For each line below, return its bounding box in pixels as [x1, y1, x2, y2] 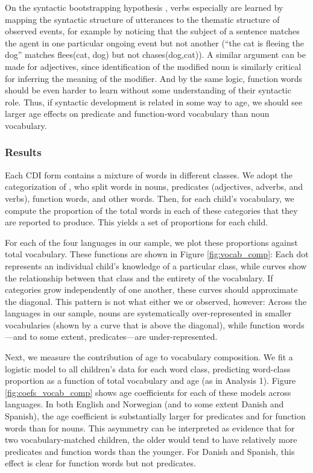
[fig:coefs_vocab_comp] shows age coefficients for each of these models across [5, 386, 291, 398]
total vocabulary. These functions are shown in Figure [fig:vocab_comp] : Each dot [5, 248, 309, 260]
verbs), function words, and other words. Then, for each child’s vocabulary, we [5, 192, 294, 204]
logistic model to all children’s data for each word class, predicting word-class [5, 362, 291, 375]
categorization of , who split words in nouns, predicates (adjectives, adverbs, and [5, 180, 303, 193]
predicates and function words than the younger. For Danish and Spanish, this [5, 445, 295, 457]
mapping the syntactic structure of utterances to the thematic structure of [5, 13, 280, 25]
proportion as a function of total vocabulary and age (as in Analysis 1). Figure [5, 374, 296, 387]
